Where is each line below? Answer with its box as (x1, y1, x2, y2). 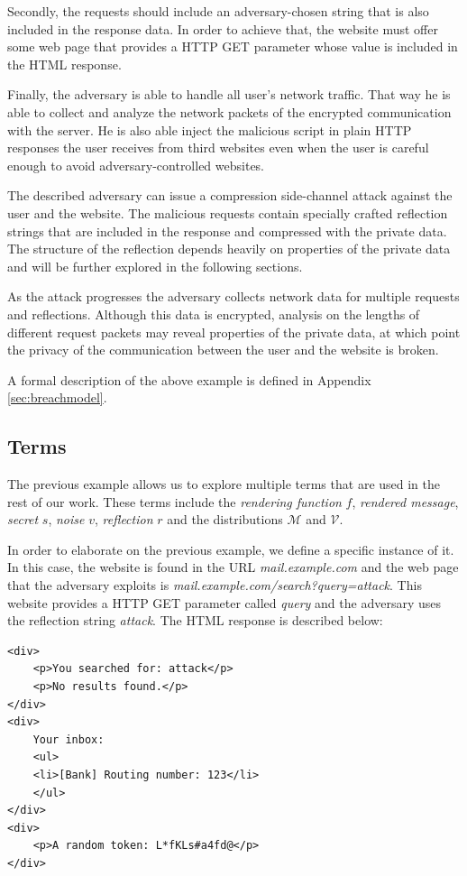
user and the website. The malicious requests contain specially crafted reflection (7, 203, 448, 222)
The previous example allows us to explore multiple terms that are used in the (7, 475, 441, 493)
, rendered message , (352, 492, 459, 511)
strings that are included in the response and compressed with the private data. (7, 221, 447, 240)
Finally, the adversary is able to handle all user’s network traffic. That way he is (7, 85, 451, 104)
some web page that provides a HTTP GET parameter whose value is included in (7, 37, 458, 56)
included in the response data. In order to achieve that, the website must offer (7, 19, 438, 38)
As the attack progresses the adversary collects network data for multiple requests (7, 287, 460, 306)
